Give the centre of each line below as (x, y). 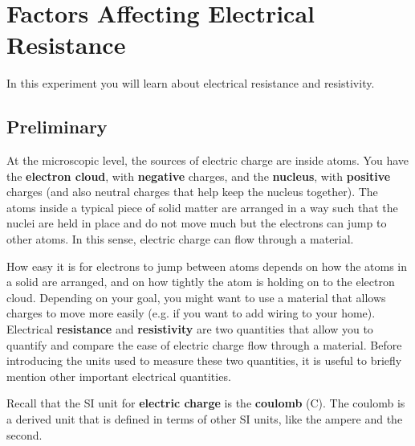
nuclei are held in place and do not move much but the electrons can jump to (197, 223)
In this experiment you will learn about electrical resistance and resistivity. (191, 83)
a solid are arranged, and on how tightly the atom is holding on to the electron (201, 282)
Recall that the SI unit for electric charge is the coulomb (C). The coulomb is (206, 403)
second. (24, 434)
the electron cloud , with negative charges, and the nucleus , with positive (199, 176)
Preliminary (57, 127)
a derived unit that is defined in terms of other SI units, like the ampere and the (205, 419)
